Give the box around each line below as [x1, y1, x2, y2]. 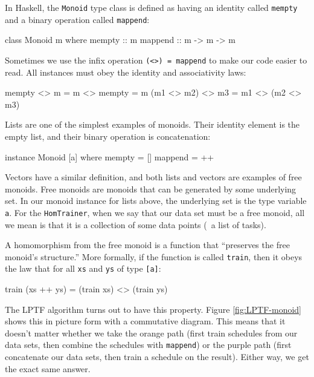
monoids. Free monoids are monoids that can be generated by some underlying [5, 182, 296, 195]
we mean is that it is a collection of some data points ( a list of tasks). [5, 218, 266, 231]
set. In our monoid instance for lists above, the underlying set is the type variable [5, 194, 307, 207]
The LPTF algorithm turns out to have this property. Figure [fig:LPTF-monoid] [5, 303, 301, 315]
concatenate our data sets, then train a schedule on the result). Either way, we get [5, 350, 309, 363]
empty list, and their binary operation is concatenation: [5, 129, 211, 142]
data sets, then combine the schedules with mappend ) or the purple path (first [5, 338, 292, 351]
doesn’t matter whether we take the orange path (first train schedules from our [5, 326, 298, 339]
